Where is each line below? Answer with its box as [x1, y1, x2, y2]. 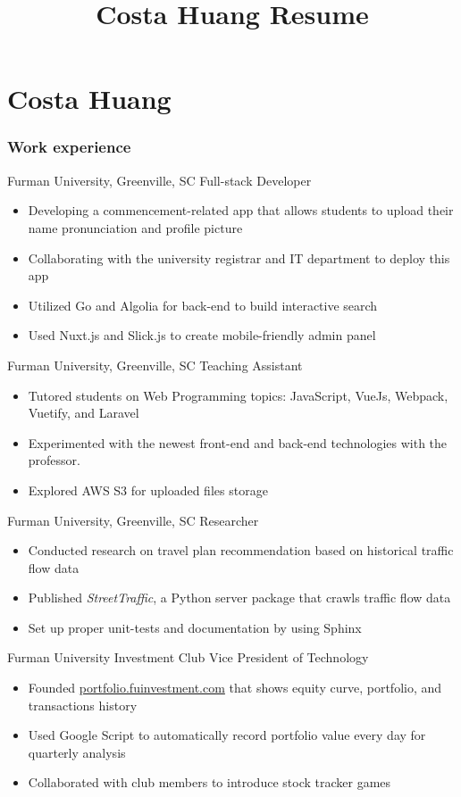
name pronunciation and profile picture [28, 218, 243, 237]
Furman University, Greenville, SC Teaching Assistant [7, 355, 303, 374]
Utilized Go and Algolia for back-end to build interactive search [28, 295, 378, 314]
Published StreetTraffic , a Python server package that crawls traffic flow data [28, 588, 451, 607]
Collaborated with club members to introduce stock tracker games [28, 773, 391, 792]
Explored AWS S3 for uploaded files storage [28, 480, 268, 499]
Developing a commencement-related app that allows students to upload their [28, 201, 454, 220]
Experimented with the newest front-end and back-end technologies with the [28, 433, 448, 452]
